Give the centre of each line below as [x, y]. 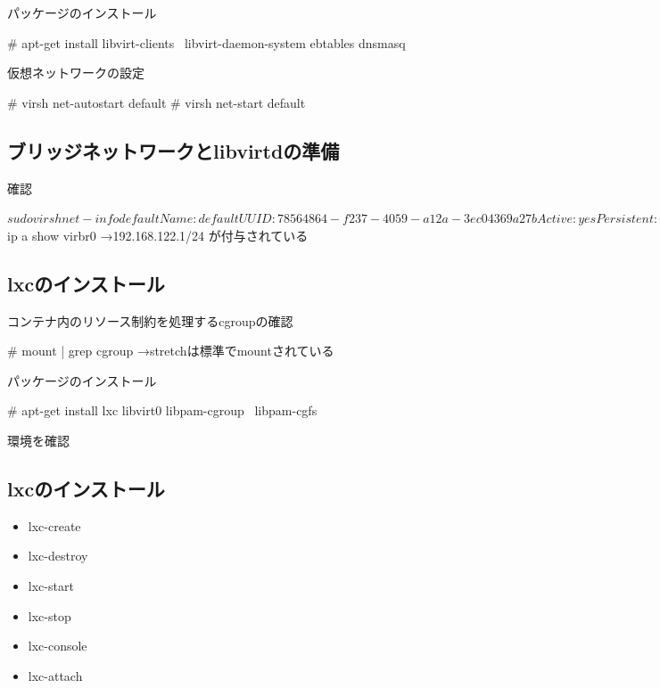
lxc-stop [49, 615]
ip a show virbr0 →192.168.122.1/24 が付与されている [158, 235]
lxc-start [51, 585]
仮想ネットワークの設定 [76, 73]
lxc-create [54, 525]
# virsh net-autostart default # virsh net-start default [157, 102]
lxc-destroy [58, 556]
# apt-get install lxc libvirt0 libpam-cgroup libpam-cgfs [162, 410]
